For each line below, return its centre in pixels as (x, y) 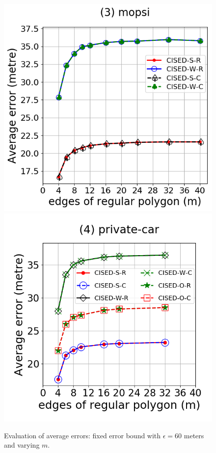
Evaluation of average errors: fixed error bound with (82, 435)
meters (194, 435)
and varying (22, 445)
